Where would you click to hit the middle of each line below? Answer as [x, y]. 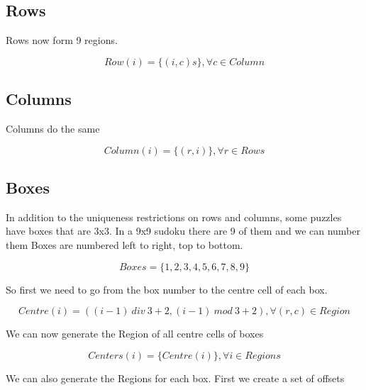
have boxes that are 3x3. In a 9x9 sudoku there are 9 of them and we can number [183, 231]
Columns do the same [53, 128]
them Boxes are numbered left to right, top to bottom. [124, 244]
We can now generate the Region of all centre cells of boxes [135, 334]
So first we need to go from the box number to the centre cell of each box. [167, 289]
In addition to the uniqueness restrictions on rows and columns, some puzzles [174, 217]
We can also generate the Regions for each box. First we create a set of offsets [175, 378]
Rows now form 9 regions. [62, 40]
